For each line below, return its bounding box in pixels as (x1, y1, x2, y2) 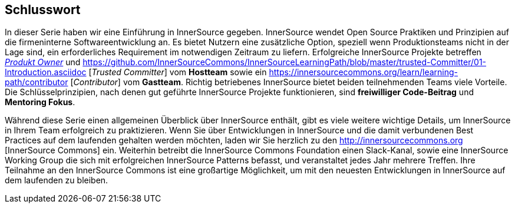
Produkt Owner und (5, 57, 81, 68)
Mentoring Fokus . (5, 97, 75, 108)
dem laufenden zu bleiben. (5, 175, 108, 186)
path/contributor (5, 77, 68, 88)
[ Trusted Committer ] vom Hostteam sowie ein (88, 67, 267, 78)
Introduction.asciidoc (5, 67, 87, 78)
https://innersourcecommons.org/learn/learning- (269, 67, 458, 78)
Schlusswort (5, 2, 81, 17)
